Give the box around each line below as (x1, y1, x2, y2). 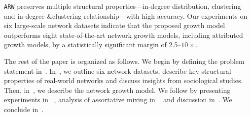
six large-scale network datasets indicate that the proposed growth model (4, 20, 225, 30)
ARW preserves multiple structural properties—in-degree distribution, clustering (4, 1, 241, 11)
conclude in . (4, 104, 44, 114)
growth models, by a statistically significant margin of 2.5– (4, 39, 181, 50)
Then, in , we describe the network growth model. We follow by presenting (4, 85, 231, 95)
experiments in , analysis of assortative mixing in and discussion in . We (4, 94, 232, 105)
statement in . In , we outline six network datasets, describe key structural (4, 65, 231, 76)
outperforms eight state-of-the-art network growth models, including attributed (4, 29, 243, 40)
